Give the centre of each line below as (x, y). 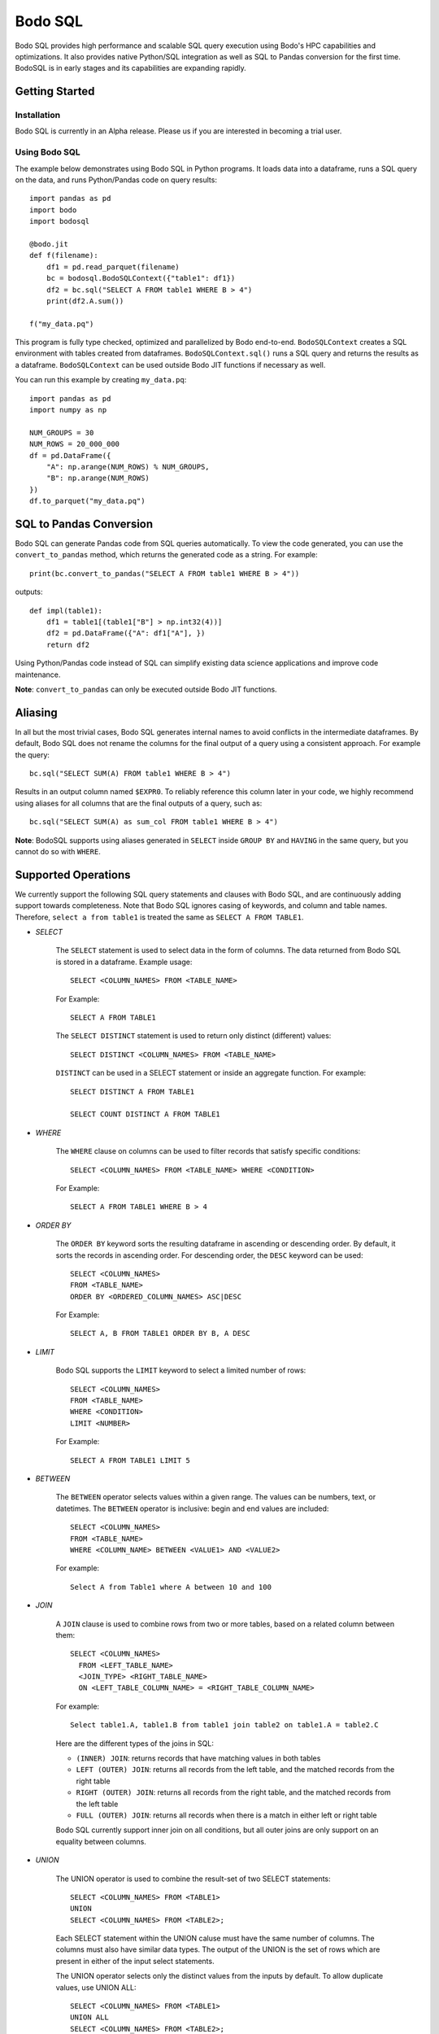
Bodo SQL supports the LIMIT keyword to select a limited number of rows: (181, 1370)
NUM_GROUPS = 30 (62, 432)
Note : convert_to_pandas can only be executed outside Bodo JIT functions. (146, 689)
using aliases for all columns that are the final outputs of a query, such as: (139, 803)
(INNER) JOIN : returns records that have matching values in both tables (198, 1758)
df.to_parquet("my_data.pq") (87, 501)
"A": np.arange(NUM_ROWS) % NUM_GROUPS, (128, 467)
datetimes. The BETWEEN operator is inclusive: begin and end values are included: (192, 1508)
